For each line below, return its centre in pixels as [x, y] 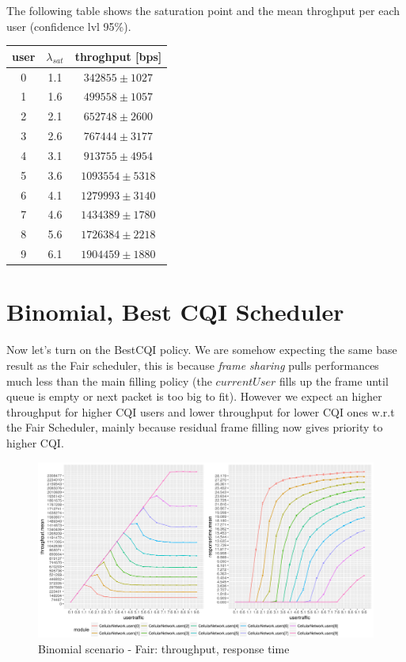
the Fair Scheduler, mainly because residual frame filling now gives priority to [195, 427]
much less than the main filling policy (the [109, 380]
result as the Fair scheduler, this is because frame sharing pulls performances [193, 365]
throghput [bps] [118, 56]
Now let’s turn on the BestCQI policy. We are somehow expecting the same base [202, 350]
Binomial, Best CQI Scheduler [175, 312]
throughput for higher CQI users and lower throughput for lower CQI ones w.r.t [201, 411]
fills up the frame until [334, 380]
